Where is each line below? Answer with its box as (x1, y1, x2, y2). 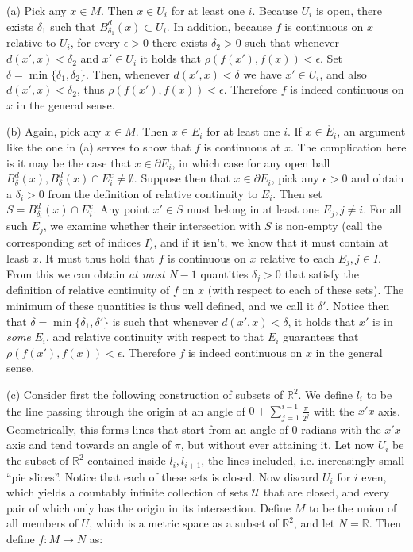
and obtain (351, 170, 404, 186)
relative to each (260, 249, 334, 266)
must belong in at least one (187, 201, 319, 217)
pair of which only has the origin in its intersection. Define (6, 499, 291, 516)
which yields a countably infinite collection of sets (6, 484, 248, 500)
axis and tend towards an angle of (6, 436, 172, 453)
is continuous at (203, 139, 281, 155)
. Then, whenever (86, 65, 170, 82)
